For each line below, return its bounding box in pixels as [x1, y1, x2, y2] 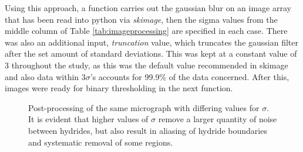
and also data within [5, 70, 79, 82]
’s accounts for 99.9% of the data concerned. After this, [90, 70, 289, 82]
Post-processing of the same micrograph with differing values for [28, 101, 260, 113]
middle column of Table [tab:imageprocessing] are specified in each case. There [5, 25, 288, 37]
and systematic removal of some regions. [28, 136, 173, 148]
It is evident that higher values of [28, 113, 149, 125]
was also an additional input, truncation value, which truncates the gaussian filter [5, 36, 299, 48]
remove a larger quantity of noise [158, 113, 277, 125]
